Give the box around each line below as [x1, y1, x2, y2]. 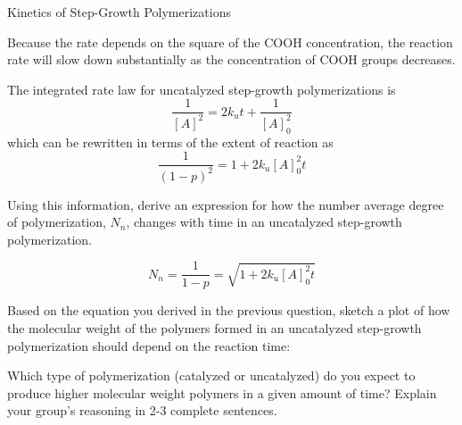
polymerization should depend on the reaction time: [7, 336, 291, 354]
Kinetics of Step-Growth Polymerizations [7, 3, 231, 21]
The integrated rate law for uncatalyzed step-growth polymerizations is [7, 79, 396, 98]
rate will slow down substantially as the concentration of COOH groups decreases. [7, 50, 456, 69]
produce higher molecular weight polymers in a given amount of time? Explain [7, 383, 437, 402]
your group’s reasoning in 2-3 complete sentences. [7, 401, 277, 420]
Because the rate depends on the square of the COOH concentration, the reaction [7, 32, 453, 51]
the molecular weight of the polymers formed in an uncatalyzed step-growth [7, 319, 422, 337]
